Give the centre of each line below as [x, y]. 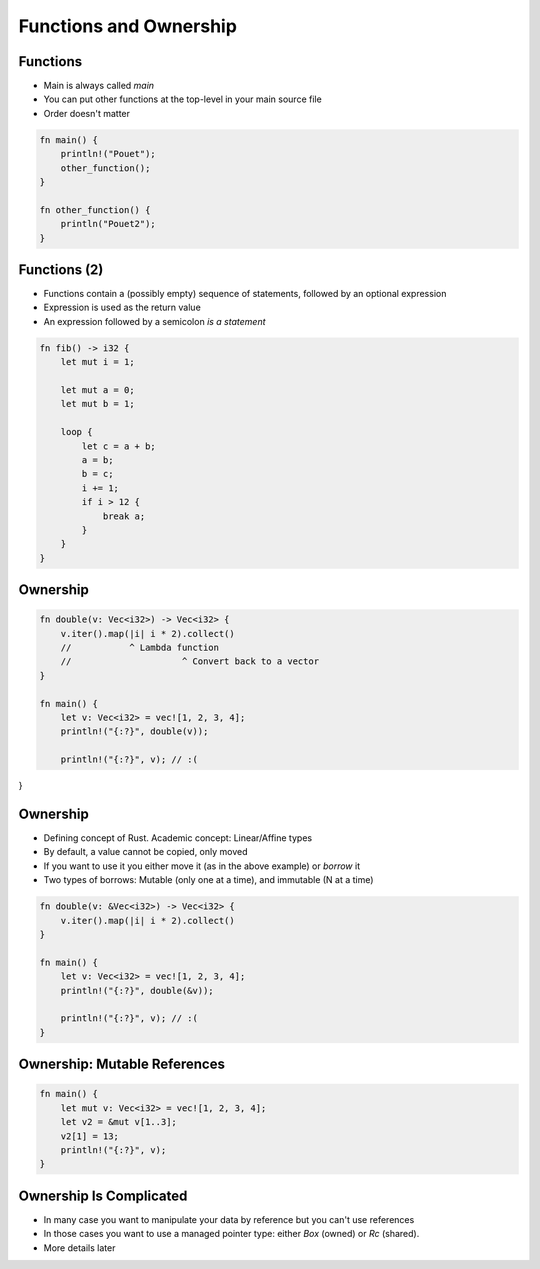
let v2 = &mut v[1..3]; [118, 1122]
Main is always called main [99, 86]
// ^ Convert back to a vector [190, 661]
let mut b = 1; [97, 404]
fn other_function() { [95, 209]
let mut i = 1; [97, 362]
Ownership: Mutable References [121, 1064]
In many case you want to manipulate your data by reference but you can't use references [229, 1219]
